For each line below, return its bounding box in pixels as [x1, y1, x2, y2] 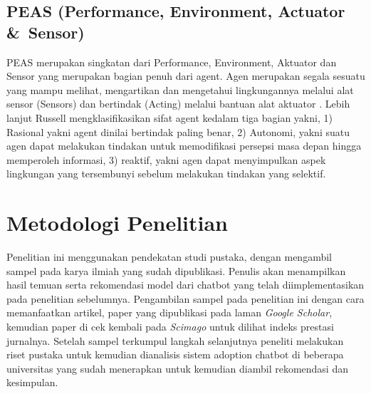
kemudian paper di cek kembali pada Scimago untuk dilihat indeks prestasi [6, 319, 334, 334]
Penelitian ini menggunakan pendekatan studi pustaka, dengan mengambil [6, 249, 332, 264]
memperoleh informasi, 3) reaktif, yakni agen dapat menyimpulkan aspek [6, 152, 326, 167]
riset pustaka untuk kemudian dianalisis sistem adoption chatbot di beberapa [6, 347, 344, 362]
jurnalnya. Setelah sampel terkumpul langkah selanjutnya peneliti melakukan [6, 333, 344, 348]
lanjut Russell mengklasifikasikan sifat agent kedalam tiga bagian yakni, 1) [6, 110, 333, 125]
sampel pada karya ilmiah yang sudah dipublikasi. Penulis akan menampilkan [6, 263, 346, 278]
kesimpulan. [6, 375, 58, 390]
